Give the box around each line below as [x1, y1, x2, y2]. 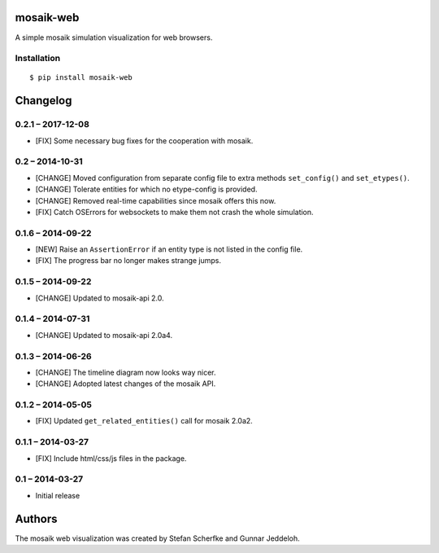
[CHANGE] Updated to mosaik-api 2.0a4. [35, 330, 173, 340]
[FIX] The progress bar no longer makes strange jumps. [35, 256, 222, 266]
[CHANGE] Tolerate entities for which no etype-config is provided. [35, 184, 258, 195]
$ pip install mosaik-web [29, 73, 133, 82]
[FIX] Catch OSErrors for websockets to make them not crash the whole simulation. [35, 207, 314, 217]
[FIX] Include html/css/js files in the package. [35, 453, 187, 463]
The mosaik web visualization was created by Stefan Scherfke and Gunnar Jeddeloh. [15, 533, 300, 543]
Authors [15, 511, 58, 525]
